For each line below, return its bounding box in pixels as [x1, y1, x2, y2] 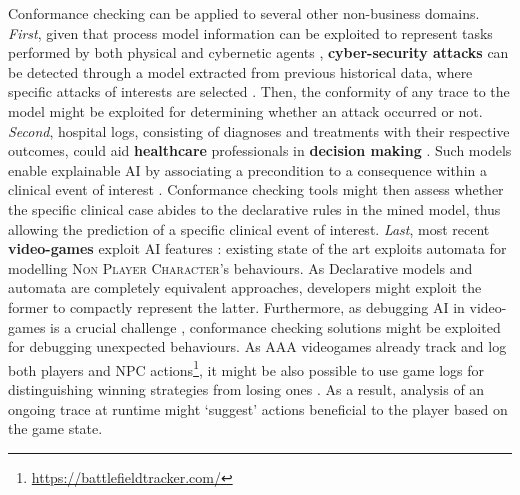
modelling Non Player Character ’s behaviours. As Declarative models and [8, 257, 473, 278]
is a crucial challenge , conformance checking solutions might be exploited [50, 316, 501, 337]
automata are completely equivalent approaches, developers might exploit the [8, 277, 482, 298]
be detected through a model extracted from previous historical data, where [8, 61, 473, 82]
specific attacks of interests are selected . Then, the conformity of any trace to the [8, 81, 510, 102]
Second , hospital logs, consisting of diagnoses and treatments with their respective [8, 120, 510, 141]
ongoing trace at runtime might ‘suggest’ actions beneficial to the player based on [8, 398, 508, 419]
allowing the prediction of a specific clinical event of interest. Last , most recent [8, 218, 490, 239]
